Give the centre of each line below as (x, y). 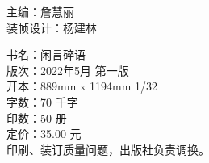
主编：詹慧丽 (40, 11)
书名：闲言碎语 (46, 54)
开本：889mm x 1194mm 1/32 (82, 86)
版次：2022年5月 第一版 (68, 70)
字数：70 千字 (42, 101)
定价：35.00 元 (44, 134)
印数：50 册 (37, 117)
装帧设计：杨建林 (52, 27)
